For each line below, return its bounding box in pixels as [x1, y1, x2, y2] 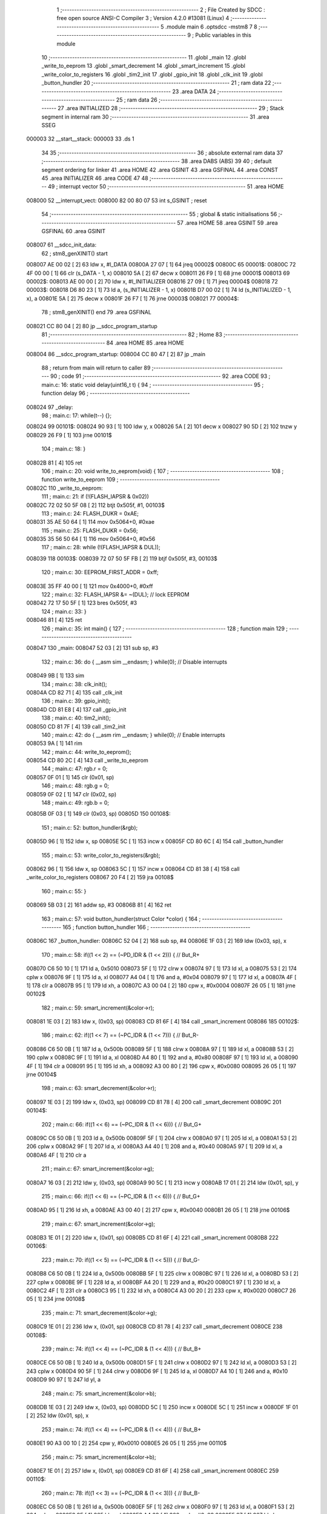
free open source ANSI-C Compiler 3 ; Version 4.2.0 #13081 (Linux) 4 [56, 15, 230, 22]
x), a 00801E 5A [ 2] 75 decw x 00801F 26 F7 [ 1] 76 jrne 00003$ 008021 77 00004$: [26, 294, 239, 302]
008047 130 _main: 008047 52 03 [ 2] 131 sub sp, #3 [26, 644, 159, 652]
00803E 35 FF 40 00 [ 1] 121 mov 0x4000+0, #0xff [26, 582, 153, 590]
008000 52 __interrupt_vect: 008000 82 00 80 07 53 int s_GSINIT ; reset [26, 197, 207, 204]
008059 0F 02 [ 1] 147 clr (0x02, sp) [26, 790, 117, 798]
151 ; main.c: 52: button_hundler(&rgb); [41, 824, 138, 831]
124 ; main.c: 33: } [41, 607, 87, 615]
